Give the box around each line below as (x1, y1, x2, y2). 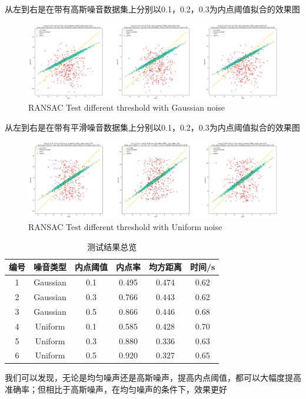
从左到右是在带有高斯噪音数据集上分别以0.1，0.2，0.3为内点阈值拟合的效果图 (5, 3, 300, 15)
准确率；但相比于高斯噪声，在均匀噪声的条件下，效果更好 (5, 383, 227, 395)
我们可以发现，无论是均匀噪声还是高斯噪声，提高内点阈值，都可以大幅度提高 (5, 371, 301, 384)
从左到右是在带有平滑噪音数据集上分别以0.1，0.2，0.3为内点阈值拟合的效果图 (5, 121, 300, 133)
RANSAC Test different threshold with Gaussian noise (28, 101, 225, 113)
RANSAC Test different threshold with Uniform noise (28, 221, 222, 233)
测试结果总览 (87, 240, 137, 252)
